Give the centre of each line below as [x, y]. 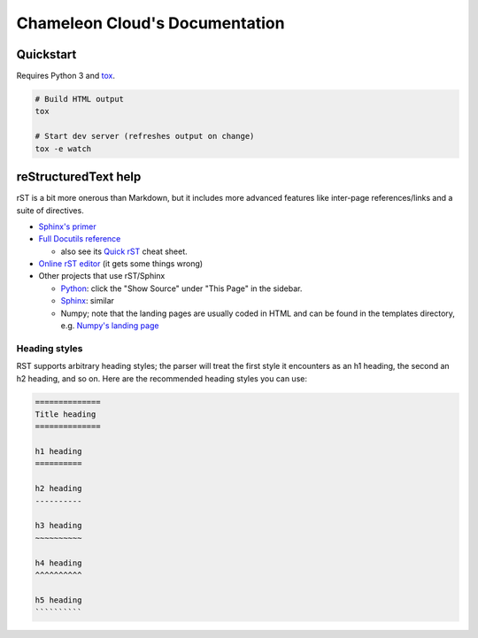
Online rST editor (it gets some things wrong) [121, 264]
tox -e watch [63, 149]
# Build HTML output [79, 99]
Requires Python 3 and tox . [66, 76]
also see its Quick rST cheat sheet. [124, 251]
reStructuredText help [79, 177]
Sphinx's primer [67, 227]
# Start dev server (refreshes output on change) [145, 136]
